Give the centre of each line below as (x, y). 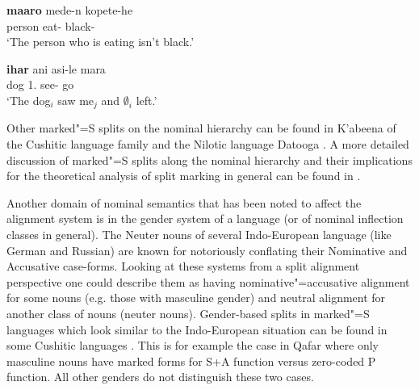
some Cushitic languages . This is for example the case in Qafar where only (193, 345)
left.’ (147, 100)
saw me (76, 100)
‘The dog (29, 100)
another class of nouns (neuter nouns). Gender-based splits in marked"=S (188, 313)
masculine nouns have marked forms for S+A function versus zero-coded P (191, 361)
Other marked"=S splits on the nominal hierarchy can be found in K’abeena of (201, 128)
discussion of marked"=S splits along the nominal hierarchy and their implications (209, 159)
